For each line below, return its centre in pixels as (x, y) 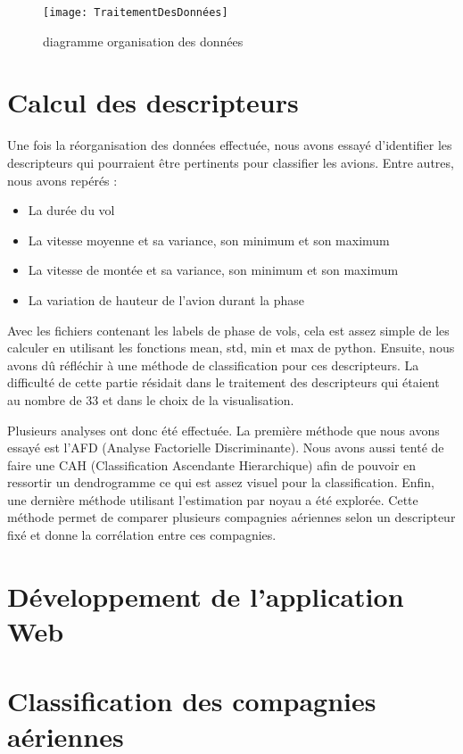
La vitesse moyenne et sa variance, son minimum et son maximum (209, 240)
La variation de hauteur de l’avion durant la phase (166, 299)
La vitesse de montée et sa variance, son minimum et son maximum (213, 270)
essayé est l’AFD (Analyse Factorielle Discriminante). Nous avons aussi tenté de (226, 447)
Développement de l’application (206, 596)
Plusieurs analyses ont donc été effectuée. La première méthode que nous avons (223, 430)
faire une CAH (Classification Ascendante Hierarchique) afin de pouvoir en (212, 464)
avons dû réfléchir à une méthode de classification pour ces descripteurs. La (213, 365)
